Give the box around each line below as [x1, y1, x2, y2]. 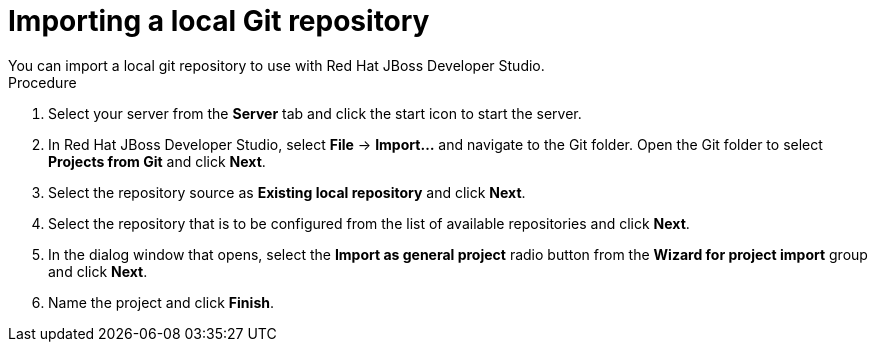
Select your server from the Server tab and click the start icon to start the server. [48, 104, 582, 122]
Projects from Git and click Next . [48, 152, 266, 170]
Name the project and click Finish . [48, 293, 274, 311]
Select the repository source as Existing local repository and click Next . [48, 183, 526, 201]
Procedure [8, 73, 77, 91]
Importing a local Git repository [8, 4, 430, 38]
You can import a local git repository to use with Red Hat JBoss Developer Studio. [8, 56, 545, 74]
